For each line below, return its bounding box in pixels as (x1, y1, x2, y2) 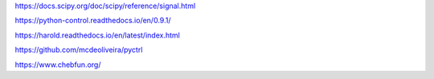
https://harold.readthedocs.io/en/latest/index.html (14, 30, 180, 40)
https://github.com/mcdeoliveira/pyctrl (14, 45, 143, 55)
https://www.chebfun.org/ (14, 60, 101, 69)
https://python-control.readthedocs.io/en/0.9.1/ (14, 16, 171, 26)
